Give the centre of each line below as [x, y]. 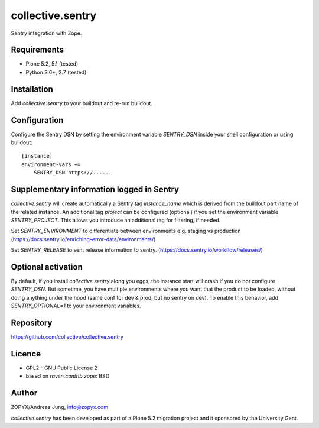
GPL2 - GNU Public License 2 [61, 368]
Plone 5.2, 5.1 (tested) [52, 64]
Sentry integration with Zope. [46, 33]
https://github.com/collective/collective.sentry [67, 337]
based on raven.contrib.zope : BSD [68, 376]
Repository [32, 322]
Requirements [38, 50]
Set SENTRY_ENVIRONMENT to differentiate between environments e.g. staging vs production [126, 231]
